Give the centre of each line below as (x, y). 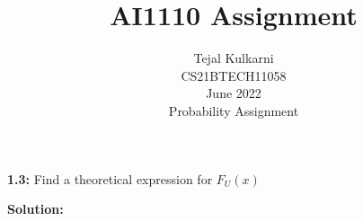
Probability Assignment (234, 110)
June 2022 (234, 93)
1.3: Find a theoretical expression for (110, 178)
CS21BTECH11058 (234, 75)
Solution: (35, 209)
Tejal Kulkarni (234, 58)
